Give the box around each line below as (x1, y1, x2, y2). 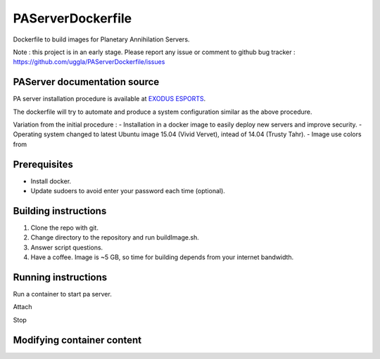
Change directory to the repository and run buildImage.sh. (30, 233, 200, 242)
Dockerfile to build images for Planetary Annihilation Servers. (13, 35, 190, 44)
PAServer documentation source (13, 76, 160, 88)
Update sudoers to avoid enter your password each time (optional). (30, 187, 225, 195)
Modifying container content (13, 334, 142, 346)
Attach (13, 303, 32, 311)
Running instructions (13, 271, 108, 283)
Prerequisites (13, 158, 73, 170)
